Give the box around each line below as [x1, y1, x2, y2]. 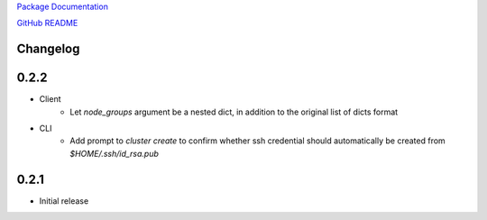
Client [39, 94, 62, 105]
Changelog [16, 41, 80, 57]
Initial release [39, 195, 89, 206]
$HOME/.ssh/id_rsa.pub [69, 148, 160, 159]
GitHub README [16, 18, 78, 29]
